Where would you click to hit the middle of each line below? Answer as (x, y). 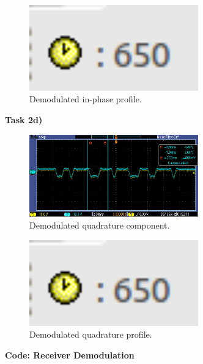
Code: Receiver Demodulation (70, 355)
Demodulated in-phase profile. (86, 99)
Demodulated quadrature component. (100, 225)
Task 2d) (24, 119)
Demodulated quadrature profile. (91, 334)
